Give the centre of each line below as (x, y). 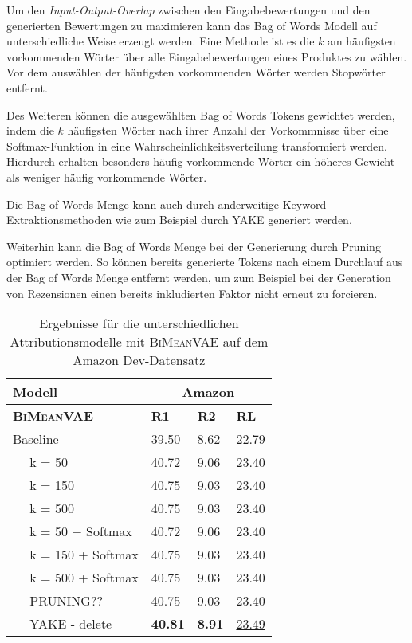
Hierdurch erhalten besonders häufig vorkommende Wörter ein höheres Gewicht (201, 161)
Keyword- (306, 204)
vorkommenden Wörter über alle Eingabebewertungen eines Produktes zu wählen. (207, 56)
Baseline (36, 439)
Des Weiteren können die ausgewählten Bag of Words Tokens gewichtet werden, (201, 114)
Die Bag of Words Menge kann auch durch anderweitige (143, 204)
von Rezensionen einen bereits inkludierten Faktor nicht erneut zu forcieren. (192, 293)
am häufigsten (361, 41)
